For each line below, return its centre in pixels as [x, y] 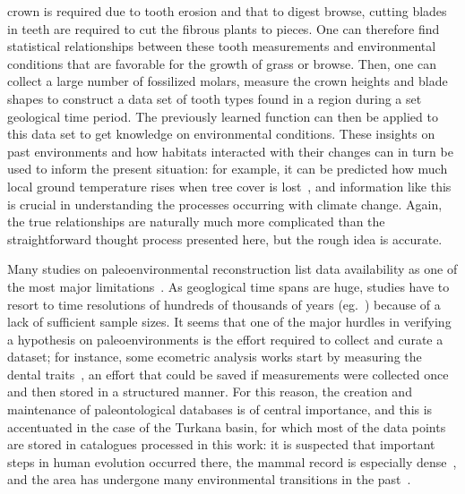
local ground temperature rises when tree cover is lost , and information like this [229, 186]
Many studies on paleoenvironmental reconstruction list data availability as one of [232, 269]
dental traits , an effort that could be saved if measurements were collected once [228, 374]
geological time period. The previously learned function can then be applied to [223, 116]
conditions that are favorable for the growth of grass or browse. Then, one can [222, 63]
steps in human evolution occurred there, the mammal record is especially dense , [232, 461]
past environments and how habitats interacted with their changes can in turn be [230, 151]
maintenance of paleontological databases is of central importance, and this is [220, 409]
